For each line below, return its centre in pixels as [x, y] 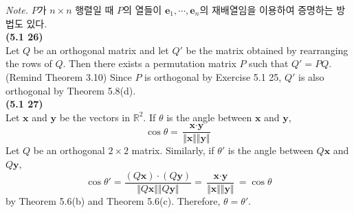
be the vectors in [95, 117]
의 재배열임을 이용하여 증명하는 [266, 10]
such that [269, 63]
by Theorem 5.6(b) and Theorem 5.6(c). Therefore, [113, 200]
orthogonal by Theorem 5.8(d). [71, 90]
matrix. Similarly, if [173, 150]
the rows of [29, 63]
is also [311, 76]
